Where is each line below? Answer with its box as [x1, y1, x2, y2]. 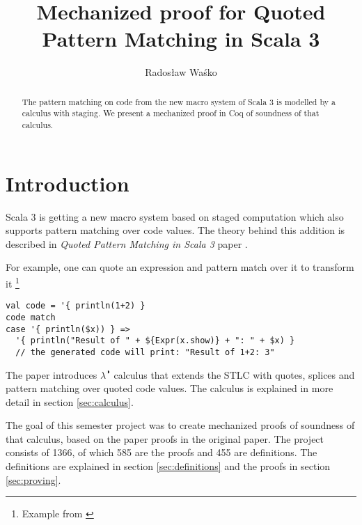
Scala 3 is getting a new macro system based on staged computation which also [6, 209, 344, 224]
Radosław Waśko [145, 65, 217, 79]
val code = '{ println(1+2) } [6, 301, 145, 311]
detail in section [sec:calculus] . [6, 394, 134, 409]
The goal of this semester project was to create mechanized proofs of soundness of [6, 418, 355, 432]
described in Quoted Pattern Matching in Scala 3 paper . [6, 236, 248, 251]
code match [6, 312, 56, 322]
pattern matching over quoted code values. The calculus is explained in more [6, 381, 333, 395]
